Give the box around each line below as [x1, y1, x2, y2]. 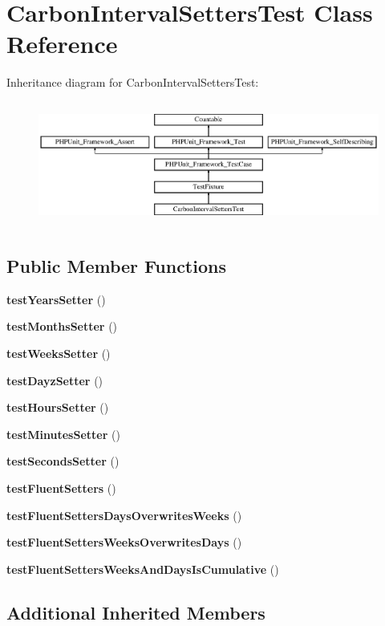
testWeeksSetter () [6, 344, 111, 361]
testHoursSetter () [6, 399, 109, 416]
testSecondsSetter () [6, 453, 120, 469]
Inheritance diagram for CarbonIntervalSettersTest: [6, 74, 259, 91]
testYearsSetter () [6, 291, 106, 307]
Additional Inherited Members [6, 600, 265, 624]
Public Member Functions [6, 253, 226, 278]
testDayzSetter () [6, 372, 103, 388]
